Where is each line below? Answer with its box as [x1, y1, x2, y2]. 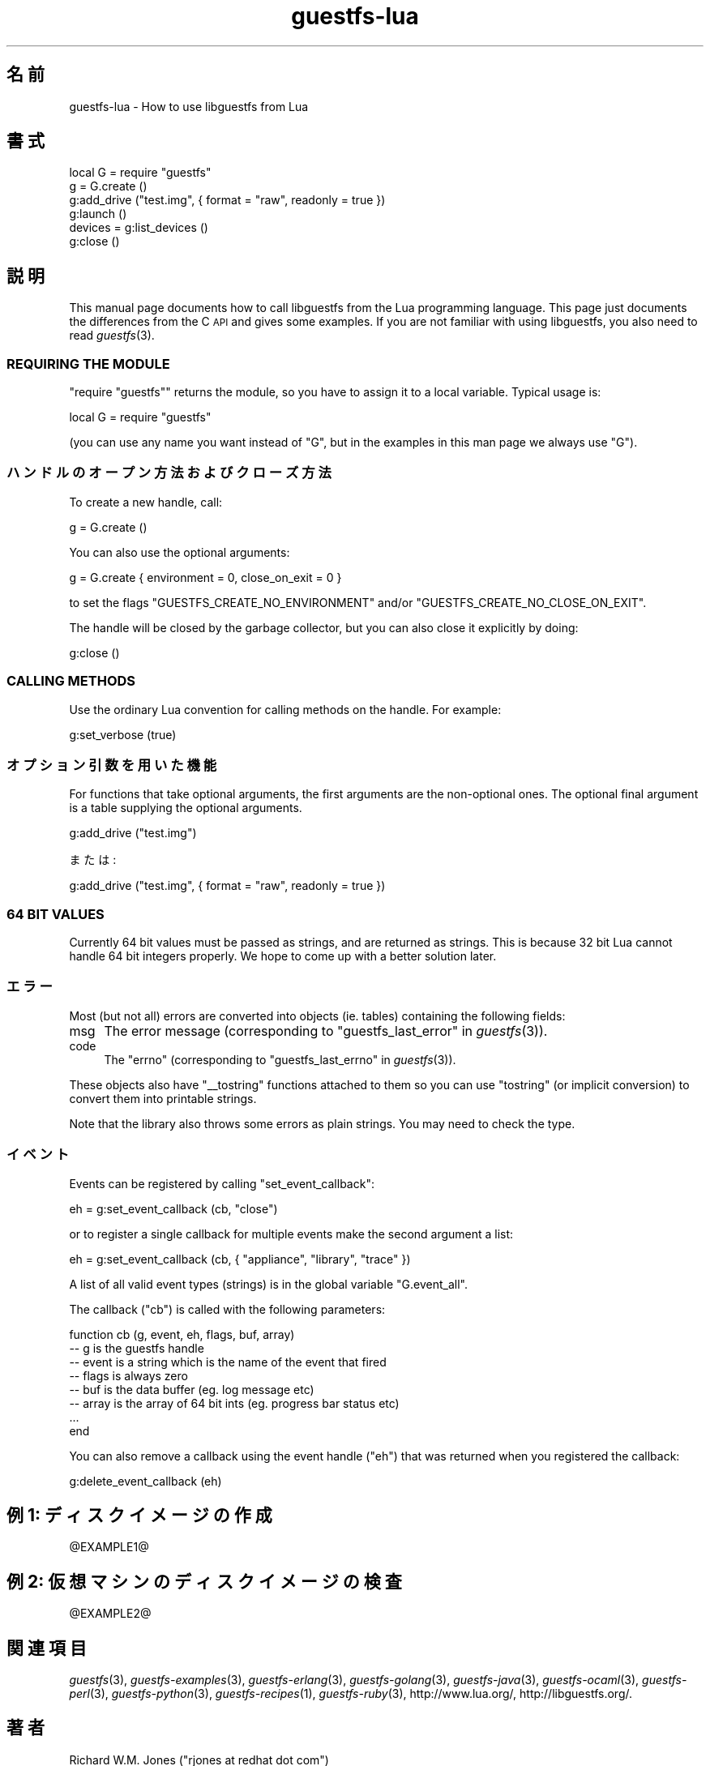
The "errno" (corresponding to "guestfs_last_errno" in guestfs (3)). [104, 1052, 456, 1067]
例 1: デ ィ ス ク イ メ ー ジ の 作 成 [6, 1504, 272, 1525]
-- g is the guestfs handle [69, 1341, 204, 1355]
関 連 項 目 [6, 1637, 87, 1658]
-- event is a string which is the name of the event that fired [69, 1354, 387, 1369]
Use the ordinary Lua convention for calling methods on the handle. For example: [69, 702, 502, 716]
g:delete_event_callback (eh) [69, 1473, 222, 1488]
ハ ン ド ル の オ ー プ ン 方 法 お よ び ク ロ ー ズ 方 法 [6, 464, 331, 481]
